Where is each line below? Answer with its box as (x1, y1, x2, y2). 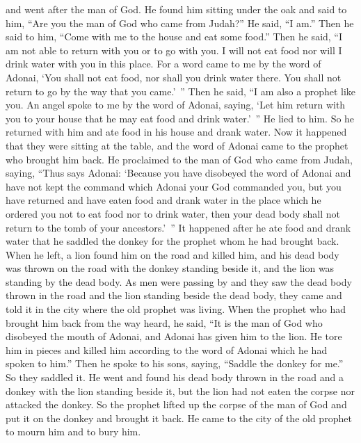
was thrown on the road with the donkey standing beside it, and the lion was (6, 261, 335, 275)
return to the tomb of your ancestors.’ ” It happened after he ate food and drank (6, 220, 351, 234)
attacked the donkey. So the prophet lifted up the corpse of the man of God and (6, 397, 347, 412)
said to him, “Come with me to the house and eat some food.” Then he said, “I (6, 29, 343, 44)
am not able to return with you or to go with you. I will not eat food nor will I (6, 42, 342, 57)
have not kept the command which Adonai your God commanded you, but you (6, 179, 342, 193)
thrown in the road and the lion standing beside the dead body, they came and (6, 288, 342, 303)
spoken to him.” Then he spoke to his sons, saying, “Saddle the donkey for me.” (6, 356, 344, 371)
